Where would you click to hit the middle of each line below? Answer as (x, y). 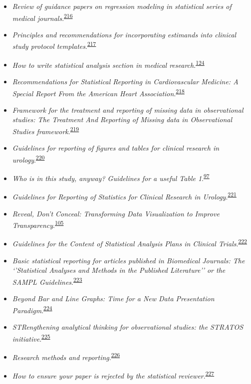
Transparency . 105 (38, 224)
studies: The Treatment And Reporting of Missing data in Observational (122, 119)
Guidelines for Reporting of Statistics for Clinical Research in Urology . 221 (124, 196)
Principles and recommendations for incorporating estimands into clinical (124, 34)
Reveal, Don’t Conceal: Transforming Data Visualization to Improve (116, 213)
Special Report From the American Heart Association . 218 (98, 92)
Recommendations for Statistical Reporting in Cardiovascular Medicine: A (125, 81)
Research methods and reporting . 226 (66, 356)
